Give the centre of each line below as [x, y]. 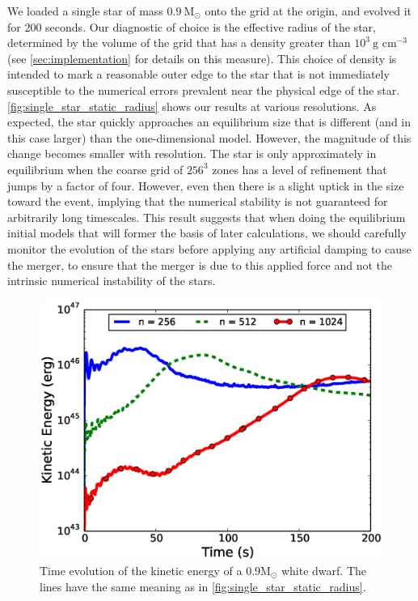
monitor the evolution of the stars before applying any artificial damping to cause [209, 248]
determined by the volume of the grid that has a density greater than [179, 43]
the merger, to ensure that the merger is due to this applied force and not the [200, 264]
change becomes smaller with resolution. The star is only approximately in [192, 153]
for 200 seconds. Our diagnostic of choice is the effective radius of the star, [192, 26]
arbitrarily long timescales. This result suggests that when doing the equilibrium [207, 217]
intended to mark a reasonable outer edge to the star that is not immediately [198, 74]
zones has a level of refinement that [300, 169]
